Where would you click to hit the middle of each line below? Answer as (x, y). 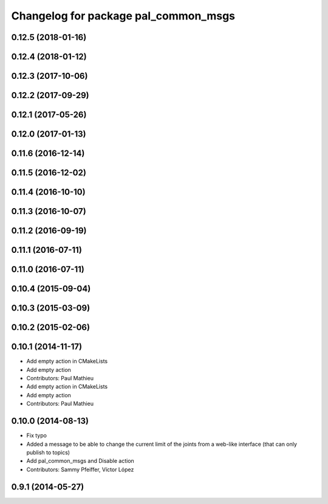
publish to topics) (48, 452)
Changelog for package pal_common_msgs (123, 16)
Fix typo (36, 435)
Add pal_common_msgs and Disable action (80, 461)
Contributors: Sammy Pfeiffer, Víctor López (80, 469)
